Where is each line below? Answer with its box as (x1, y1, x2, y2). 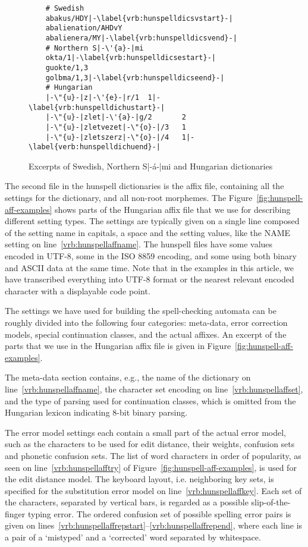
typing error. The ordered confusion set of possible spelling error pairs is (27, 507, 291, 520)
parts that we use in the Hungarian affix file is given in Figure (5, 339, 231, 352)
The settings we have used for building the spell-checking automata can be (5, 304, 276, 317)
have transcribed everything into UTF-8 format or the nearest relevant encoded (5, 273, 294, 285)
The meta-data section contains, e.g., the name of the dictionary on (5, 371, 251, 383)
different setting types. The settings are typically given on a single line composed (5, 215, 300, 227)
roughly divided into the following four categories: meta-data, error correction (5, 316, 288, 328)
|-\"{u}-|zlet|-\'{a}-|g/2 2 (45, 113, 186, 122)
